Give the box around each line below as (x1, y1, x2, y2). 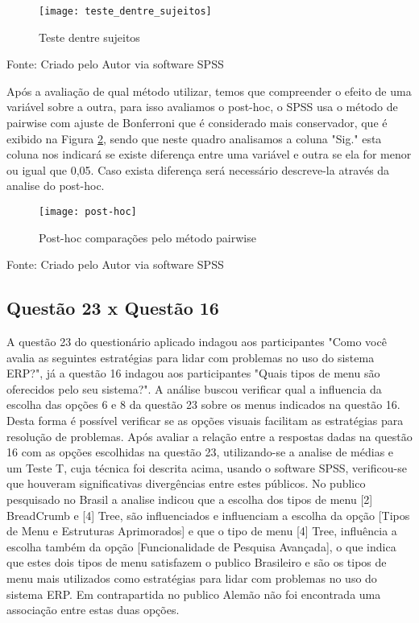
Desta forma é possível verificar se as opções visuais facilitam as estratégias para (6, 412, 404, 429)
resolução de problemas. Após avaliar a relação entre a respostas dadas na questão (6, 427, 413, 444)
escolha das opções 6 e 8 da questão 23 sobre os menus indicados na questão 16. (6, 396, 400, 413)
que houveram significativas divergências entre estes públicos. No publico (6, 475, 366, 492)
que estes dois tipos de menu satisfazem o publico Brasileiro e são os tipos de (6, 554, 387, 571)
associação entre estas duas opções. (6, 601, 180, 618)
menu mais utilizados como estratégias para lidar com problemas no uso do (6, 569, 377, 586)
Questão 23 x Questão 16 (6, 295, 219, 320)
